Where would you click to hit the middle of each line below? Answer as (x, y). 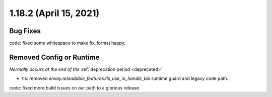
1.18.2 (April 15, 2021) (54, 13)
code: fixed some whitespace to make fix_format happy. (67, 43)
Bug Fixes (25, 31)
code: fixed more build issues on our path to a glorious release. (75, 87)
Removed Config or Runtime (54, 57)
